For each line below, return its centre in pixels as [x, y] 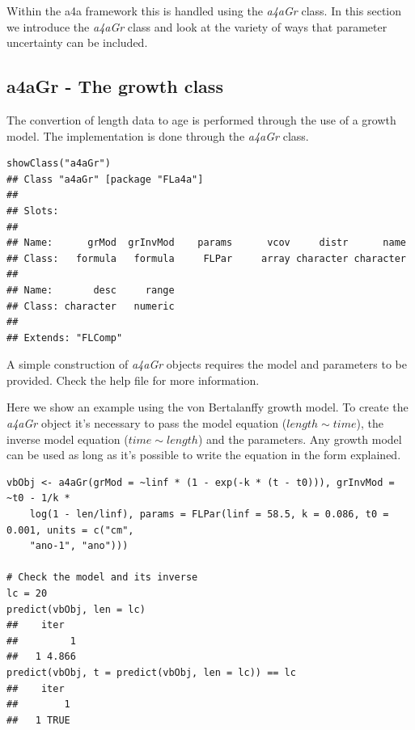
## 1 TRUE [38, 720]
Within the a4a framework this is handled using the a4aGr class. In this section [204, 11]
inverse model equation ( [68, 439]
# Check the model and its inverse [102, 578]
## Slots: [33, 211]
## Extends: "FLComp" [65, 338]
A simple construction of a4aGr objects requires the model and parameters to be [207, 364]
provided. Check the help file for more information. [133, 380]
